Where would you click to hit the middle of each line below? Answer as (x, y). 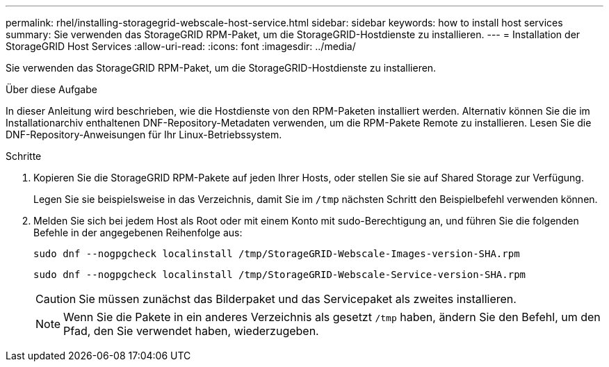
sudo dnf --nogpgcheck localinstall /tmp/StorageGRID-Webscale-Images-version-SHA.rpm (277, 254)
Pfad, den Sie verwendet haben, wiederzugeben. (191, 331)
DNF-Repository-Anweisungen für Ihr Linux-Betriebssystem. (144, 134)
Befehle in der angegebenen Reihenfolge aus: (138, 233)
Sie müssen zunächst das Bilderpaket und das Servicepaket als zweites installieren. (298, 299)
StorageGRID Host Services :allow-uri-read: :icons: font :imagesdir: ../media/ (181, 46)
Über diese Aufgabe (51, 89)
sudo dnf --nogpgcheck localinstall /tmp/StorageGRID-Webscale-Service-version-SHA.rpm (280, 275)
